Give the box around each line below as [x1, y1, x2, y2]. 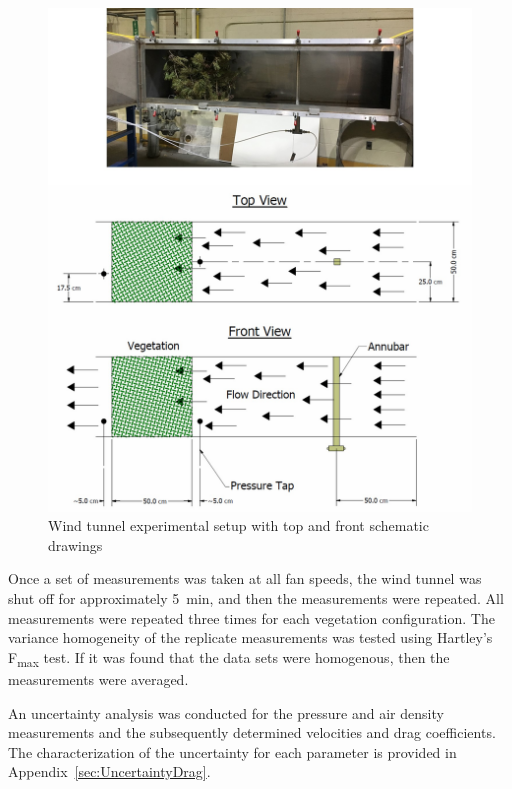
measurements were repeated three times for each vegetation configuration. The [8, 607, 495, 628]
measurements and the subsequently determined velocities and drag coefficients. [8, 722, 496, 743]
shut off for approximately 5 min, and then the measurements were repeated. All [8, 588, 504, 609]
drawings [48, 534, 103, 555]
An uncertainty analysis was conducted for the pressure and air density [8, 702, 444, 723]
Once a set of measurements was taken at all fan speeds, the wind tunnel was [8, 568, 482, 589]
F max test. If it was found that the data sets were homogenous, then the [8, 646, 450, 670]
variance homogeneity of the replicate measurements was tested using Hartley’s [8, 627, 493, 648]
